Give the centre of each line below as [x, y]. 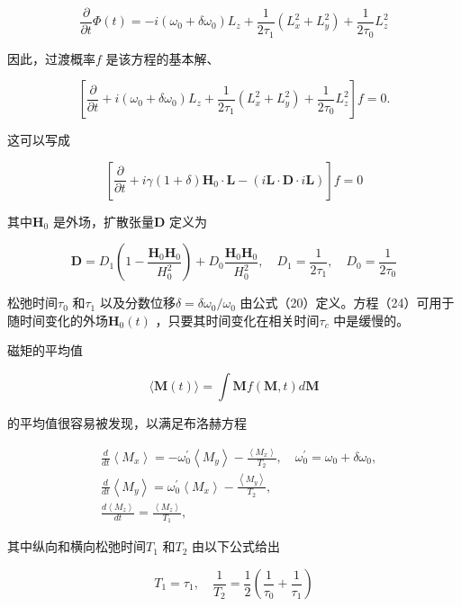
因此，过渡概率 [51, 58]
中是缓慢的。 [371, 320]
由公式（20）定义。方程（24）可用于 [347, 303]
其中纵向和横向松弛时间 [77, 546]
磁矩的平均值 [45, 350]
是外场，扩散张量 [103, 221]
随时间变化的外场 [58, 320]
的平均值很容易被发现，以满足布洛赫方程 [127, 423]
